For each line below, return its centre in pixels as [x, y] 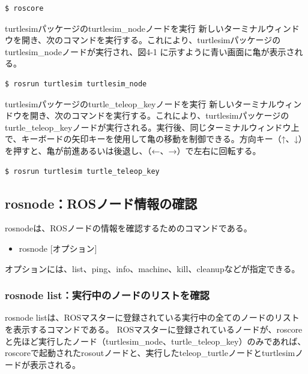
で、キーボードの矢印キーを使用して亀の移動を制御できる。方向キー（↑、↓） [156, 139]
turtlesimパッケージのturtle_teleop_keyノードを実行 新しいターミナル [141, 103]
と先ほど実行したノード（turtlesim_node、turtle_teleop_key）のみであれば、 [156, 341]
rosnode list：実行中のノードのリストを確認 [107, 295]
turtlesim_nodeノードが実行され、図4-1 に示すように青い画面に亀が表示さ [150, 51]
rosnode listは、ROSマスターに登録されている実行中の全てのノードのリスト [152, 317]
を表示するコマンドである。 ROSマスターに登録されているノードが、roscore [154, 329]
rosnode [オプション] [58, 248]
